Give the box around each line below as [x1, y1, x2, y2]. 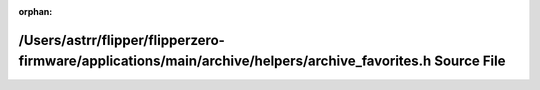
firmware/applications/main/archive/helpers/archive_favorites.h [18, 53, 432, 70]
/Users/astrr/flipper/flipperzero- [18, 31, 225, 49]
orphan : [18, 6, 53, 17]
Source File [433, 53, 506, 70]
